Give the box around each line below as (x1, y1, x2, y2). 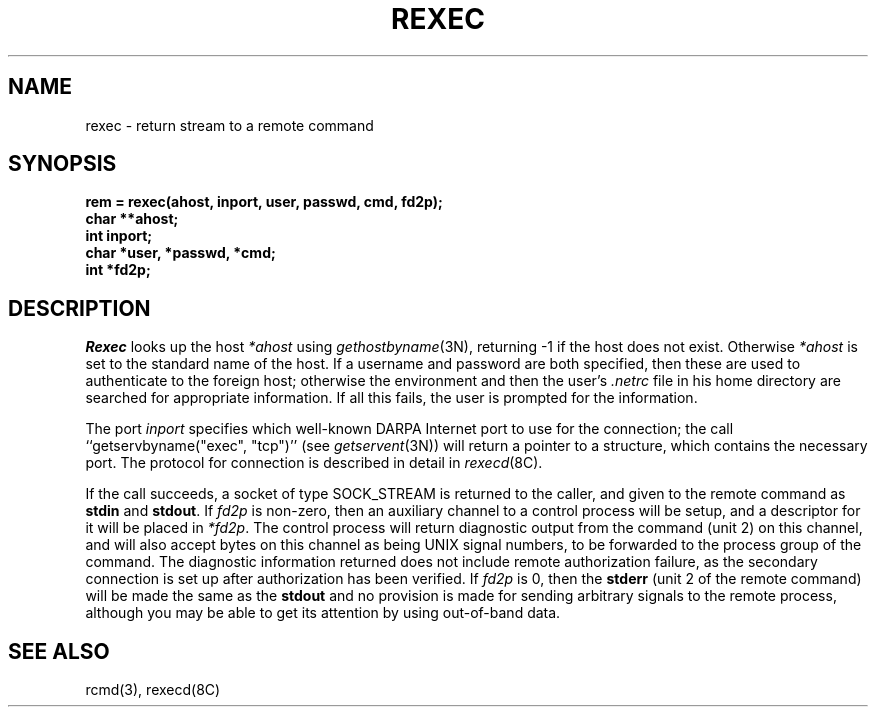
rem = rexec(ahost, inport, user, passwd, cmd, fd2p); (85, 193, 443, 211)
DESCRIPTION (8, 295, 151, 321)
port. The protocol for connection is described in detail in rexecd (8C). (85, 454, 543, 472)
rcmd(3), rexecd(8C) (85, 681, 221, 699)
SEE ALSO (8, 638, 110, 664)
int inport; (85, 227, 153, 245)
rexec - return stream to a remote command (85, 116, 374, 134)
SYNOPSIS (8, 151, 117, 177)
